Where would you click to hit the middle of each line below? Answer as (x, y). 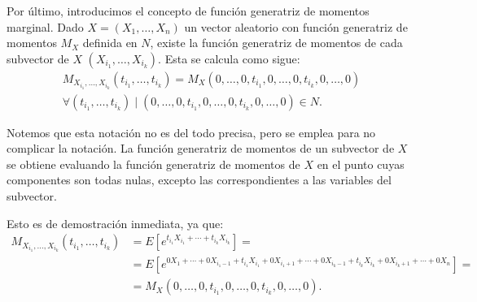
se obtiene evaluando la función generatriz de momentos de (153, 164)
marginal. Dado (45, 26)
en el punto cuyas (361, 164)
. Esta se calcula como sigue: (229, 58)
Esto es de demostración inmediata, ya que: (115, 223)
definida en (110, 43)
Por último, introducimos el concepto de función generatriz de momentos (188, 11)
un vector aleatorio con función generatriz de (296, 26)
